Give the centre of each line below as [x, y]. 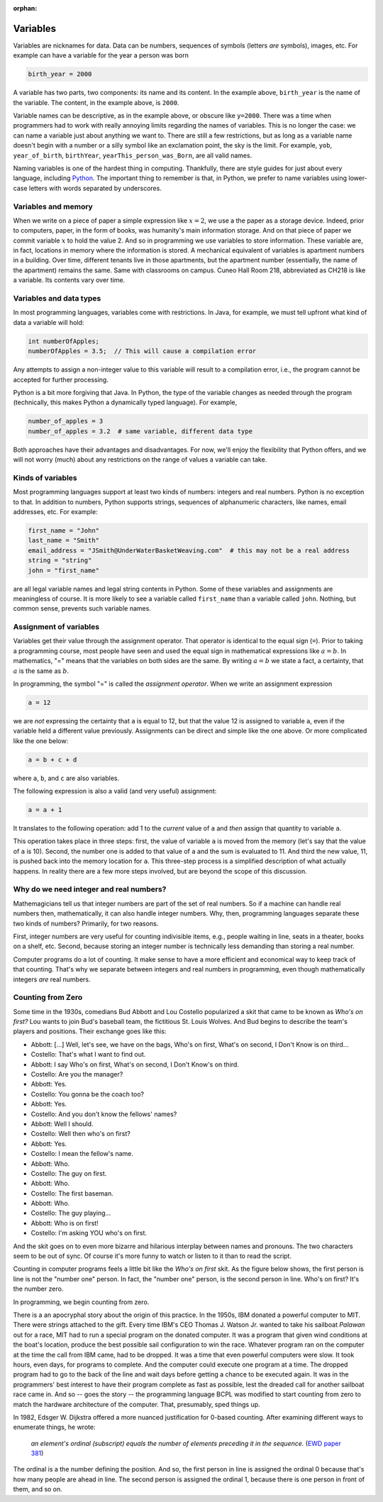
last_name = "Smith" [63, 540]
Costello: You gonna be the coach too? [88, 1094]
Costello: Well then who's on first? [81, 1134]
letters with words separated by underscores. [95, 188]
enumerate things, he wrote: [54, 1427]
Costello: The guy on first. [69, 1173]
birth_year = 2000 [60, 74]
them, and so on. [38, 1489]
